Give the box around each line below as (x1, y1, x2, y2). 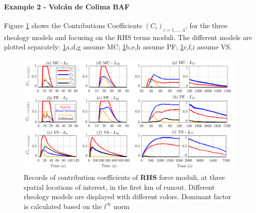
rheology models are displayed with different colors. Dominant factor (24, 191, 231, 202)
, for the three (185, 20, 228, 30)
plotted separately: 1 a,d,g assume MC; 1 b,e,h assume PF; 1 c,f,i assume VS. (4, 42, 232, 52)
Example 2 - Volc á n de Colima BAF (4, 1, 129, 11)
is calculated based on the (24, 201, 102, 211)
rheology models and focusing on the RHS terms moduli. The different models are (4, 32, 252, 42)
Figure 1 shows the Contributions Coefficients (4, 20, 142, 30)
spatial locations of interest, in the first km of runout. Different (24, 181, 215, 192)
